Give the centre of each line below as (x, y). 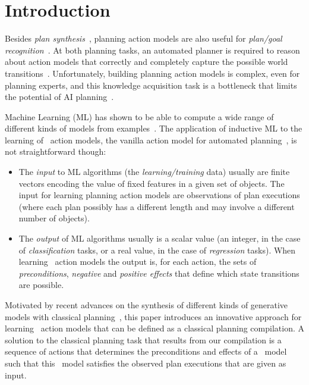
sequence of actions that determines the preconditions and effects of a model (146, 351)
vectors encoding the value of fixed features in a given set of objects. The (152, 183)
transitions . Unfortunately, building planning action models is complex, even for (152, 73)
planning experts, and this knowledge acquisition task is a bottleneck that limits (151, 85)
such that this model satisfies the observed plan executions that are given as (146, 363)
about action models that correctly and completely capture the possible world (146, 62)
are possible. (41, 285)
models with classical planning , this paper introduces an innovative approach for (153, 316)
